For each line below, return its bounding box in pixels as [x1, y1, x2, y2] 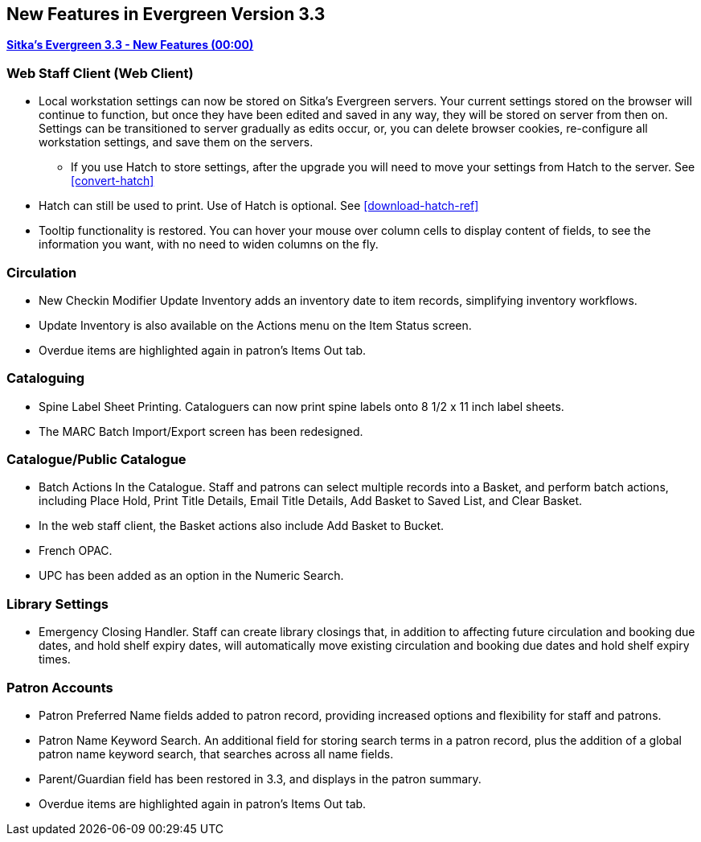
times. [39, 652, 71, 667]
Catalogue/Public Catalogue [6, 451, 187, 468]
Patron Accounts [6, 679, 113, 696]
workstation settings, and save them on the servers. [39, 135, 314, 150]
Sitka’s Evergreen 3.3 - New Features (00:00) [6, 38, 254, 52]
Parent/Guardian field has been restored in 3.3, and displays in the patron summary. [39, 771, 482, 786]
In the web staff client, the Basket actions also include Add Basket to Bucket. [39, 519, 444, 533]
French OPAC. [39, 544, 113, 558]
